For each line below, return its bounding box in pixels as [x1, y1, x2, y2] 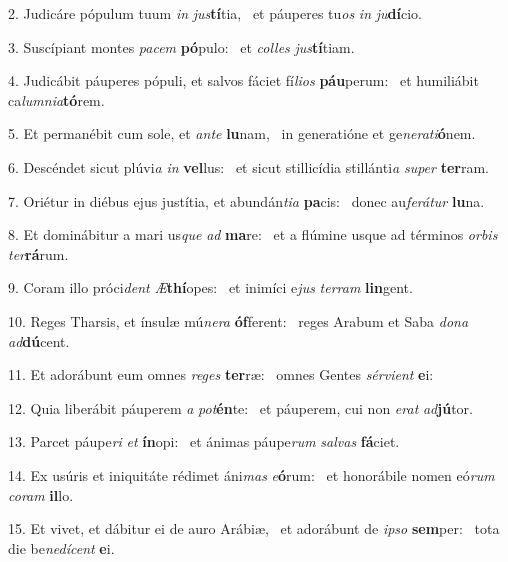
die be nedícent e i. [8, 537, 115, 558]
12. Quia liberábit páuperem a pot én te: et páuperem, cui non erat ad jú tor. [8, 397, 473, 418]
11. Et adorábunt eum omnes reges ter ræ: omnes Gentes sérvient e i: [8, 364, 434, 385]
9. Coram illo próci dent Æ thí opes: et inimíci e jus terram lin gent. [8, 277, 413, 298]
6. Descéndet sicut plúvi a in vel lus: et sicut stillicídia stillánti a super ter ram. [8, 156, 489, 177]
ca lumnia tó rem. [8, 89, 105, 110]
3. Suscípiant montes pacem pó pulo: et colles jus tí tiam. [8, 36, 355, 57]
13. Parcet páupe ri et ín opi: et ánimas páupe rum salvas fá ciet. [8, 431, 400, 452]
